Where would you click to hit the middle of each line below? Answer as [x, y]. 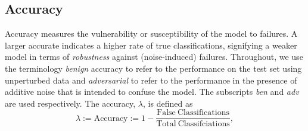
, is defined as [168, 103]
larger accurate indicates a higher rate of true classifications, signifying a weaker [151, 45]
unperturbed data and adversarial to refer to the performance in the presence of [151, 80]
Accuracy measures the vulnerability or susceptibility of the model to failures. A [151, 33]
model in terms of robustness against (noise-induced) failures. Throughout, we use [154, 57]
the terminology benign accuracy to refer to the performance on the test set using [153, 68]
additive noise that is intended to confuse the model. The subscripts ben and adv [152, 92]
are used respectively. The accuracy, [70, 103]
